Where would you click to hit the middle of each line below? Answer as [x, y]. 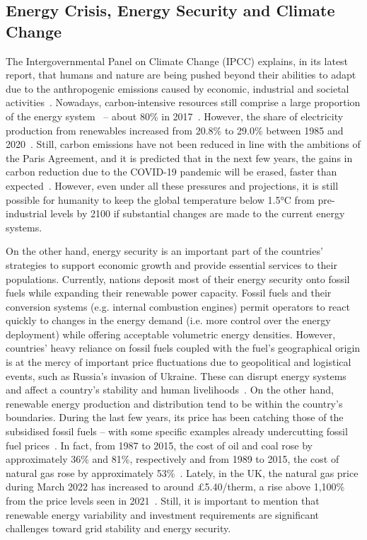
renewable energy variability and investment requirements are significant [163, 514]
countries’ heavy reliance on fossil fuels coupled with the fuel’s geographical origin [183, 348]
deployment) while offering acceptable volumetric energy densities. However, [171, 334]
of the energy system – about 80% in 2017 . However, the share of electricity [175, 116]
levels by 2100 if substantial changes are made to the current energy [198, 213]
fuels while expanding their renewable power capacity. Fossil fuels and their [169, 293]
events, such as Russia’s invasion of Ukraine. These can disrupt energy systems [176, 375]
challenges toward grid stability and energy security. [118, 528]
